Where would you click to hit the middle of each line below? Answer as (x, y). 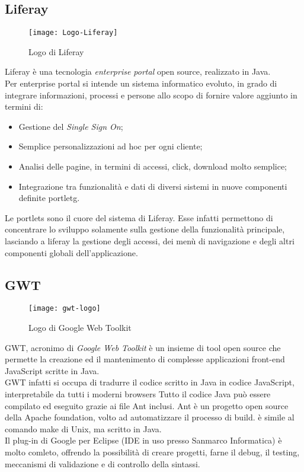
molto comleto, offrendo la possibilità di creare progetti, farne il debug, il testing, (152, 452)
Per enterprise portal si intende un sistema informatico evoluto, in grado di (141, 83)
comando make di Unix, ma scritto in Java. (83, 428)
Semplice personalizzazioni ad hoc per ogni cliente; (111, 146)
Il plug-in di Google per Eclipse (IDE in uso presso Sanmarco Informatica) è (143, 440)
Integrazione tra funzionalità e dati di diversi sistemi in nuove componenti (153, 186)
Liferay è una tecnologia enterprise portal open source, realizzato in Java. (138, 71)
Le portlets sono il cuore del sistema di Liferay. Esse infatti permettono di (139, 217)
